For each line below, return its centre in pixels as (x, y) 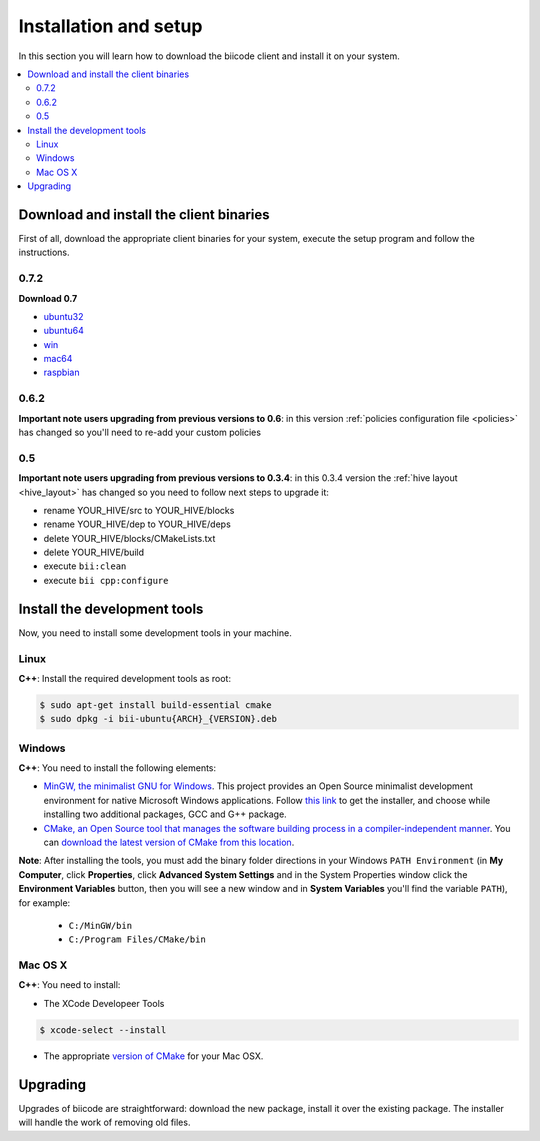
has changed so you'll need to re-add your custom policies (140, 432)
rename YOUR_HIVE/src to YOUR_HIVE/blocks (139, 510)
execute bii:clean (85, 566)
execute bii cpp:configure (106, 580)
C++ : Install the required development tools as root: (125, 678)
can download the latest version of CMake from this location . (169, 842)
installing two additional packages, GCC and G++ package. (165, 814)
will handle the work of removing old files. (104, 1122)
